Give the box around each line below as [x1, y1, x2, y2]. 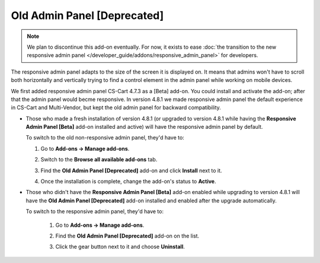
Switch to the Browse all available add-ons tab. [40, 156, 158, 163]
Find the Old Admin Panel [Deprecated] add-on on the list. [55, 232, 200, 239]
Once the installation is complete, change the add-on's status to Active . [40, 178, 216, 185]
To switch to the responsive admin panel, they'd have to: [25, 208, 164, 215]
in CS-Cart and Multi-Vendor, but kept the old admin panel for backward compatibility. [11, 104, 222, 111]
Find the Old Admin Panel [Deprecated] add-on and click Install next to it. [40, 167, 222, 174]
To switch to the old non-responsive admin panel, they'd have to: [25, 134, 185, 141]
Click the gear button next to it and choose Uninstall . [55, 243, 185, 251]
